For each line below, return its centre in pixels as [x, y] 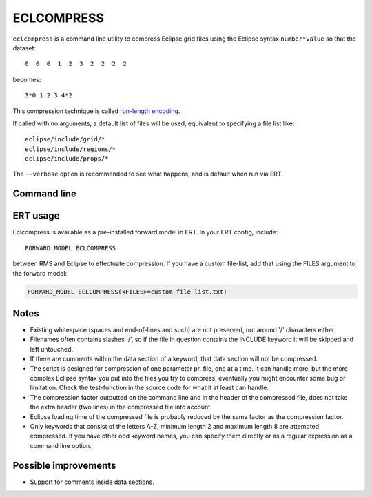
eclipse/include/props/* [67, 159]
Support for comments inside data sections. [92, 482]
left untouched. [52, 349]
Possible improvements [64, 465]
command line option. [61, 445]
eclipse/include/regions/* [71, 149]
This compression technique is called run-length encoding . [96, 111]
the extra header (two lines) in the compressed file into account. [121, 407]
